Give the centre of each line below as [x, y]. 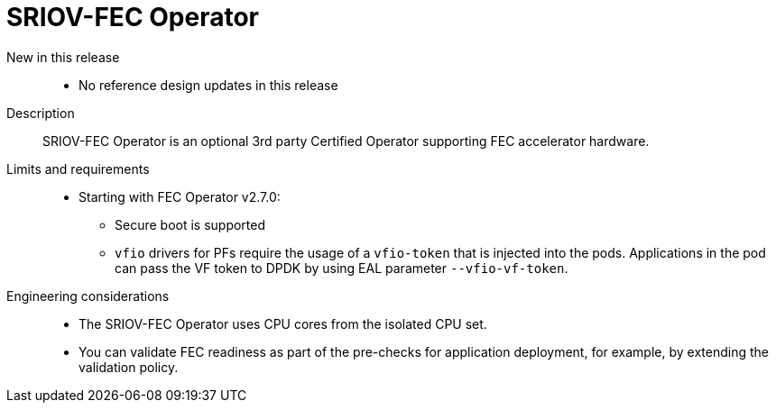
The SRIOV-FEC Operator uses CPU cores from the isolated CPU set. [283, 323]
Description [41, 113]
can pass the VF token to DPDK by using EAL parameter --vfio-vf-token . [342, 268]
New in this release [63, 57]
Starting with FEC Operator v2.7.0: [180, 196]
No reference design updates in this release [208, 85]
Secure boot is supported [190, 224]
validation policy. [129, 367]
